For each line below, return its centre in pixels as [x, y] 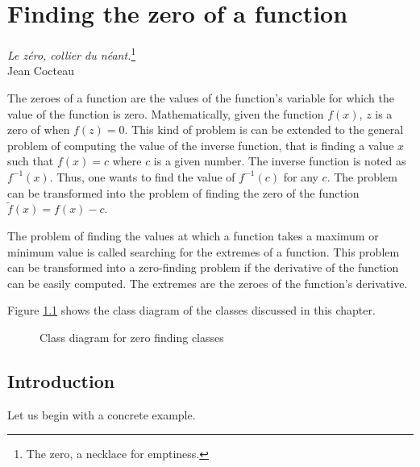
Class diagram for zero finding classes [132, 337]
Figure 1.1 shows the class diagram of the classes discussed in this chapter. [191, 310]
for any [301, 176]
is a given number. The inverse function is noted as [280, 161]
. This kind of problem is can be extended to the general [264, 129]
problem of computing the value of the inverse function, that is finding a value [201, 145]
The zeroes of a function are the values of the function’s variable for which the [201, 97]
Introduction [61, 380]
